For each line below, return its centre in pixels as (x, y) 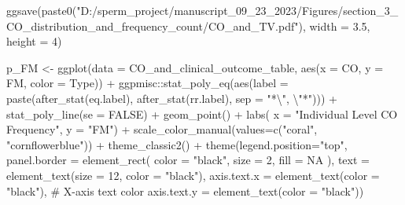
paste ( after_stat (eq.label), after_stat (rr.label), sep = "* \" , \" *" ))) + (172, 98)
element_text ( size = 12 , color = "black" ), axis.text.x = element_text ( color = (193, 175)
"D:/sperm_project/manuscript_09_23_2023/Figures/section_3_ (237, 10)
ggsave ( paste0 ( (42, 10)
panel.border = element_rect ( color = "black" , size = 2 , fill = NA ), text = (188, 160)
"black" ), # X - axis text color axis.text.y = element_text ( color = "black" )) (185, 190)
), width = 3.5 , (334, 26)
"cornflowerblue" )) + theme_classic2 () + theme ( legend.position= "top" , (177, 144)
